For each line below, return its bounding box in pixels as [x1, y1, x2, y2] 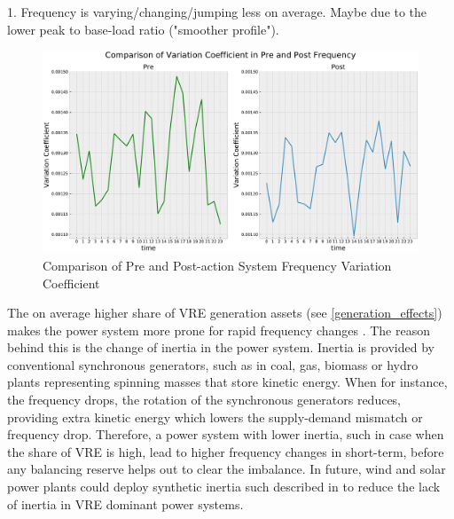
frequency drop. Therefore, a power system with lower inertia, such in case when [7, 425, 444, 444]
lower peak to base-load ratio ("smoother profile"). [7, 20, 279, 38]
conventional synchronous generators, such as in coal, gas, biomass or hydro [7, 355, 419, 374]
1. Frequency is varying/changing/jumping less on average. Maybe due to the [7, 3, 427, 20]
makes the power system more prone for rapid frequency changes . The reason [7, 320, 430, 339]
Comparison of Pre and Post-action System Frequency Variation [43, 256, 392, 274]
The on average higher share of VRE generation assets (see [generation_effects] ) [7, 303, 442, 322]
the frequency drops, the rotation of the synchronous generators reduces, [7, 390, 402, 409]
